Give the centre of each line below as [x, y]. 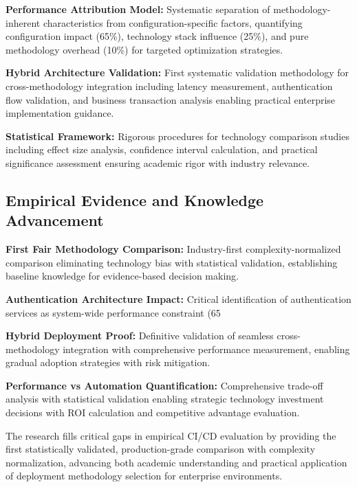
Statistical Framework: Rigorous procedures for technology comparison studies [177, 136]
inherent [23, 22]
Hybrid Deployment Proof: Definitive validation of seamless [140, 336]
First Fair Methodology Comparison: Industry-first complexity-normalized [173, 249]
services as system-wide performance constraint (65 [113, 312]
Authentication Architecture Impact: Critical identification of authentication [178, 298]
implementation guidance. [60, 113]
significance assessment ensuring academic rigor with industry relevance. [158, 162]
